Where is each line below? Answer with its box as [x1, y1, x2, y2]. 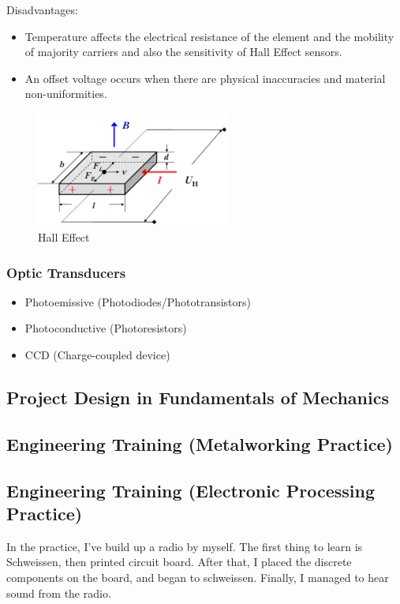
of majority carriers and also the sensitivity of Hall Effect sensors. [24, 43, 342, 60]
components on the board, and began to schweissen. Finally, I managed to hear [6, 568, 389, 585]
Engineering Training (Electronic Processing [6, 478, 375, 502]
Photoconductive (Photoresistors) [24, 320, 187, 336]
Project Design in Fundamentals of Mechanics [6, 385, 389, 410]
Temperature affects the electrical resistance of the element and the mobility [24, 28, 394, 44]
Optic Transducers [6, 262, 126, 282]
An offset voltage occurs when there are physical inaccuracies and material [24, 69, 386, 86]
